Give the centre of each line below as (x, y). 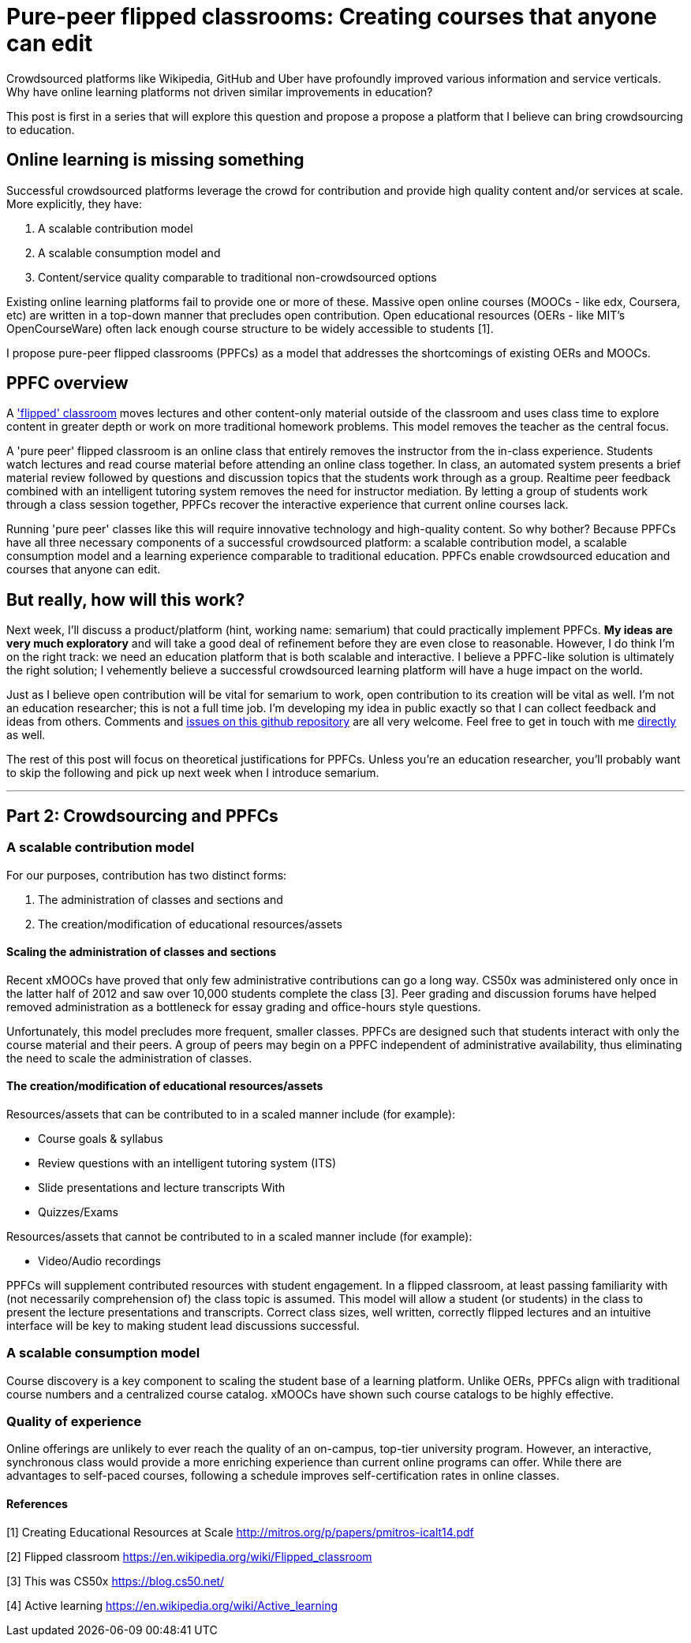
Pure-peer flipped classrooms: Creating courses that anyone (332, 17)
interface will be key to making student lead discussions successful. (183, 1325)
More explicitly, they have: (74, 204)
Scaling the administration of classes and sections (142, 952)
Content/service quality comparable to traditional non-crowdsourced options (237, 277)
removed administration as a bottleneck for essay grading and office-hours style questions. (244, 1006)
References (37, 1504)
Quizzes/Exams (78, 1212)
